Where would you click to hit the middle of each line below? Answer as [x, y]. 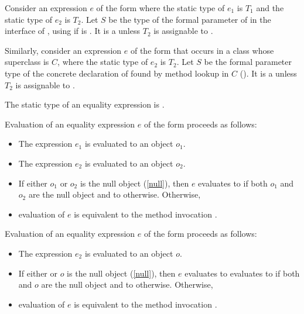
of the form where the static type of [160, 8]
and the [270, 8]
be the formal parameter [248, 62]
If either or [38, 273]
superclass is [27, 62]
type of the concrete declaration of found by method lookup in [117, 73]
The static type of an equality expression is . [85, 104]
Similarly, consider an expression [63, 50]
